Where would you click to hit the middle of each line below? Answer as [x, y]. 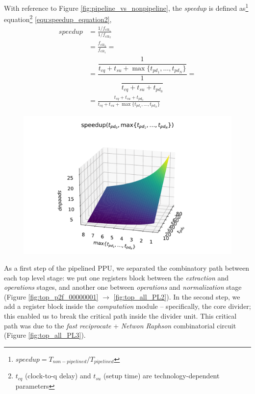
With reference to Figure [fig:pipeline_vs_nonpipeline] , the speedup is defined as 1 [126, 7]
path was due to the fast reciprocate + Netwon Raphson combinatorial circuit [120, 325]
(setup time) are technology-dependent [161, 376]
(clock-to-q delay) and [58, 376]
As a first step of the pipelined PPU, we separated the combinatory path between [127, 268]
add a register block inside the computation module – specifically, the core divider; [127, 306]
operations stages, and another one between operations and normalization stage [123, 287]
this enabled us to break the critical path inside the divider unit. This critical [120, 316]
